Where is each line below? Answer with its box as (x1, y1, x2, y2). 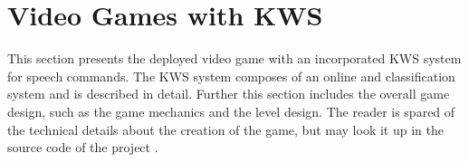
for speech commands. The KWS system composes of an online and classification (7, 66, 455, 85)
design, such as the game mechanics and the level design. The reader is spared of (7, 101, 455, 120)
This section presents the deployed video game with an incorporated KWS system (7, 49, 462, 68)
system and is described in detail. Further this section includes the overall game (7, 84, 450, 103)
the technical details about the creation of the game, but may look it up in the (7, 119, 444, 138)
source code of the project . (7, 138, 158, 157)
